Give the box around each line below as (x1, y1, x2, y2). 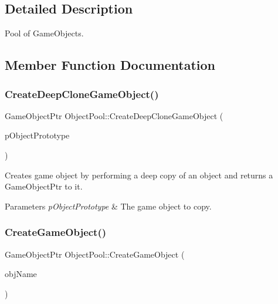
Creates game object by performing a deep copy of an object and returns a (5, 168, 273, 181)
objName (5, 268, 37, 280)
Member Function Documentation (5, 56, 216, 74)
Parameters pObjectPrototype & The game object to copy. (5, 200, 212, 212)
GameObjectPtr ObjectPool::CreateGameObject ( (5, 248, 185, 260)
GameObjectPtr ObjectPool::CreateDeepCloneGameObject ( (5, 109, 223, 121)
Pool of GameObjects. (5, 27, 84, 39)
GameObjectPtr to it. (5, 180, 83, 192)
